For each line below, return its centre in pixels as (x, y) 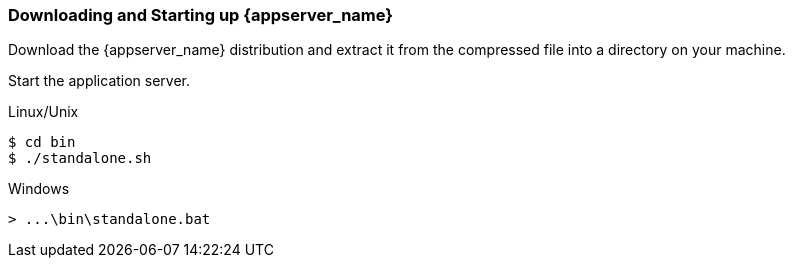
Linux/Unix (43, 112)
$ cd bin (42, 142)
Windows (39, 189)
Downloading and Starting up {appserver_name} (200, 15)
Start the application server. (99, 81)
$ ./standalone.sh (80, 158)
